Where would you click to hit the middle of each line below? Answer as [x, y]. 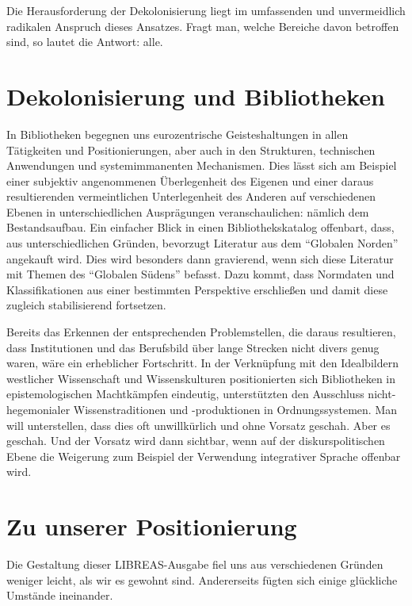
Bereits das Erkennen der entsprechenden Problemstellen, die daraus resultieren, [201, 332]
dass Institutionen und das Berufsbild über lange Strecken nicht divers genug [193, 347]
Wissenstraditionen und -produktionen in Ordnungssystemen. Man [235, 409]
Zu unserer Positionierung [152, 526]
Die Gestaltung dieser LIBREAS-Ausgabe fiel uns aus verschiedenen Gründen [195, 564]
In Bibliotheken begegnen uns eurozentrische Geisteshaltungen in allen [177, 134]
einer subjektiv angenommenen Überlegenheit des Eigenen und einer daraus [190, 180]
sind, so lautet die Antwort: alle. [85, 42]
